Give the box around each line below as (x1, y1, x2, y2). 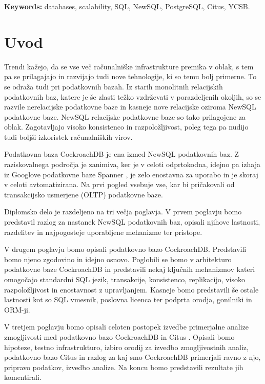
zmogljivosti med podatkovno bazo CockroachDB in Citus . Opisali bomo (4, 331, 235, 342)
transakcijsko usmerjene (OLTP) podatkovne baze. (4, 189, 163, 199)
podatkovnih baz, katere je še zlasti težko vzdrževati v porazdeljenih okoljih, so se (4, 91, 261, 102)
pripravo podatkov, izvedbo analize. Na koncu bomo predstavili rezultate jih (4, 361, 243, 372)
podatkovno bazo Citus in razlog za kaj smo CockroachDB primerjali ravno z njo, (4, 352, 261, 362)
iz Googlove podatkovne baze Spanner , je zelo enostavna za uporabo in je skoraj (4, 169, 258, 179)
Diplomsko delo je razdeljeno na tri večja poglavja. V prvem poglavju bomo (4, 206, 242, 217)
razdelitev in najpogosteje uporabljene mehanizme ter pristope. (4, 226, 202, 237)
